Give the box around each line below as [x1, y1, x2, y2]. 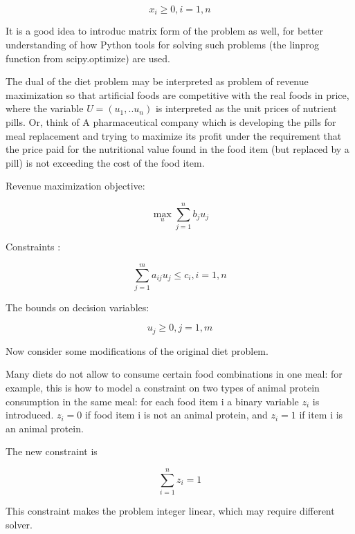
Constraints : [6, 239, 61, 254]
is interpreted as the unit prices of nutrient [155, 101, 337, 116]
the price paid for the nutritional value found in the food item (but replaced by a [6, 142, 349, 156]
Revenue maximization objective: [6, 178, 145, 193]
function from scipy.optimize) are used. [6, 50, 170, 65]
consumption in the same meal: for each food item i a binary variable [6, 394, 299, 408]
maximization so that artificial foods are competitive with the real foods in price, [6, 87, 349, 102]
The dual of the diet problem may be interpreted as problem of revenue [6, 74, 309, 89]
